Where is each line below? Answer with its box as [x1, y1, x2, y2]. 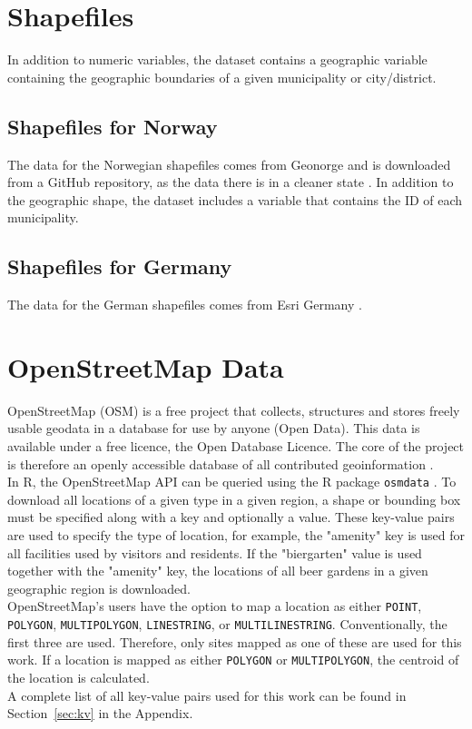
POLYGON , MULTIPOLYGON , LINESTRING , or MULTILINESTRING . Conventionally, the [7, 615, 447, 634]
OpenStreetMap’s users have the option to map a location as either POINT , [7, 596, 422, 616]
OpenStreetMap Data [7, 348, 284, 385]
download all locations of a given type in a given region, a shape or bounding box [7, 489, 461, 508]
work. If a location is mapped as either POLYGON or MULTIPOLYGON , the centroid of [7, 650, 459, 669]
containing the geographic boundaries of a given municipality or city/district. [7, 67, 437, 86]
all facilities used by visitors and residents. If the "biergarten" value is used [7, 543, 422, 562]
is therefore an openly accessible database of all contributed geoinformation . [7, 454, 434, 473]
